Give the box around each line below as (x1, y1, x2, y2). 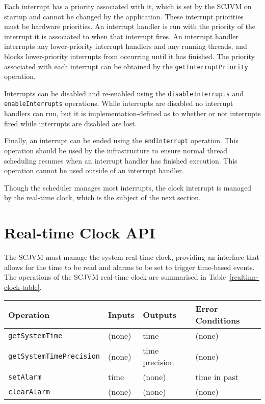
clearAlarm (8, 387, 50, 396)
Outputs (143, 308, 177, 320)
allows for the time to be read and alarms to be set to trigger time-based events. (4, 261, 255, 272)
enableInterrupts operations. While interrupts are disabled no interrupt (4, 98, 233, 109)
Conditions (195, 314, 240, 327)
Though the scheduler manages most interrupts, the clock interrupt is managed (4, 182, 252, 193)
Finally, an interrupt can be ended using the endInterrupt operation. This (4, 135, 238, 146)
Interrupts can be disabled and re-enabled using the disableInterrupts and (4, 88, 244, 98)
